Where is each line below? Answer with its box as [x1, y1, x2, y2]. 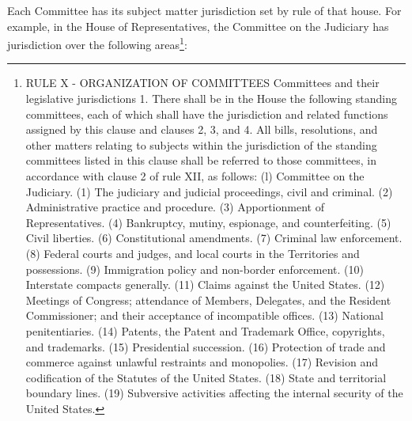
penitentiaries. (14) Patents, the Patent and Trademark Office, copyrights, [25, 322, 385, 339]
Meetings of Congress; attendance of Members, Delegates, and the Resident [25, 291, 391, 308]
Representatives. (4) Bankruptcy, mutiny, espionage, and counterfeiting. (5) [25, 214, 391, 230]
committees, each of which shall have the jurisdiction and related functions [25, 105, 388, 122]
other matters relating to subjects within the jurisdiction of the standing [25, 136, 377, 153]
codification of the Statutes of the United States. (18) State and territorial [25, 369, 387, 385]
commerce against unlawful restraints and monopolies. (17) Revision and [25, 354, 378, 370]
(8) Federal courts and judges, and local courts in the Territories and [25, 245, 360, 261]
